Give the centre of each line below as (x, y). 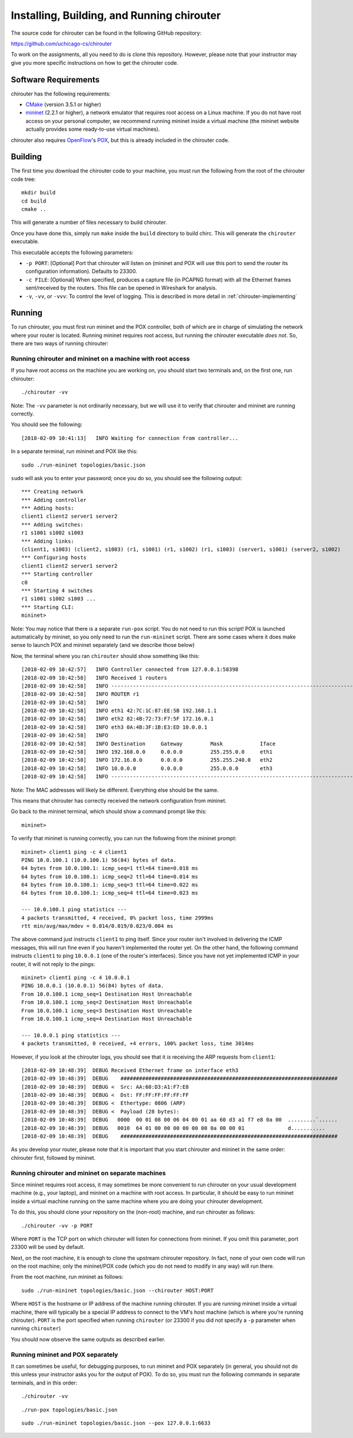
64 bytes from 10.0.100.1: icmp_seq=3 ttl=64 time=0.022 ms (110, 885)
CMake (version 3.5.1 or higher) (63, 105)
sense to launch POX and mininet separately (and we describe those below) (103, 645)
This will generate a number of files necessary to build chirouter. (89, 222)
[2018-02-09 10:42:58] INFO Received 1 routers (94, 678)
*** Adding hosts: (48, 508)
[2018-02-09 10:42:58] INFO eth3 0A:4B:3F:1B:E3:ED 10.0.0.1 (114, 727)
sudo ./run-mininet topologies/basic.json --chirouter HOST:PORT (118, 1290)
